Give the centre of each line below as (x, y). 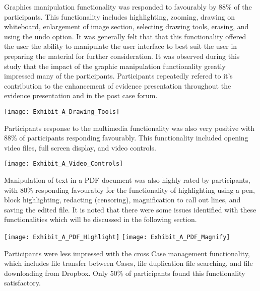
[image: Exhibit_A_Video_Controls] (64, 164)
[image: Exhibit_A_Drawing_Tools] (62, 112)
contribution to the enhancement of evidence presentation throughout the (118, 85)
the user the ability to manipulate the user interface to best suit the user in (121, 46)
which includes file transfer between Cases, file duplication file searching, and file (128, 263)
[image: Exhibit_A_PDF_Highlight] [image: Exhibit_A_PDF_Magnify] (117, 237)
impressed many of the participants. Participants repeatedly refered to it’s (118, 76)
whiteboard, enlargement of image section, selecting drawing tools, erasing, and (126, 26)
